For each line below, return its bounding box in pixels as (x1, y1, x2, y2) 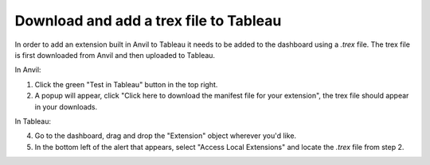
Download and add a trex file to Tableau (14, 12, 282, 29)
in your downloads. (34, 102, 98, 111)
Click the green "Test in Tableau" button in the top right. (34, 79, 218, 89)
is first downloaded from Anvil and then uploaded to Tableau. (14, 50, 215, 59)
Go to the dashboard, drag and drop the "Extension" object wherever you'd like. (34, 131, 297, 140)
